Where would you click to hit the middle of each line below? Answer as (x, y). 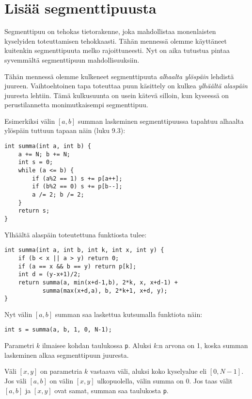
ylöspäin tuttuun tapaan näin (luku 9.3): (65, 130)
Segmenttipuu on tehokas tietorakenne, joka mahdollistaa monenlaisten (110, 31)
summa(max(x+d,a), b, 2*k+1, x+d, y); (105, 291)
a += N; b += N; (44, 154)
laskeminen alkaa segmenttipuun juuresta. (67, 355)
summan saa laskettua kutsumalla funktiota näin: (129, 314)
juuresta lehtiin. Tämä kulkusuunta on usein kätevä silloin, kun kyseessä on (117, 95)
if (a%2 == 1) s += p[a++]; (77, 178)
